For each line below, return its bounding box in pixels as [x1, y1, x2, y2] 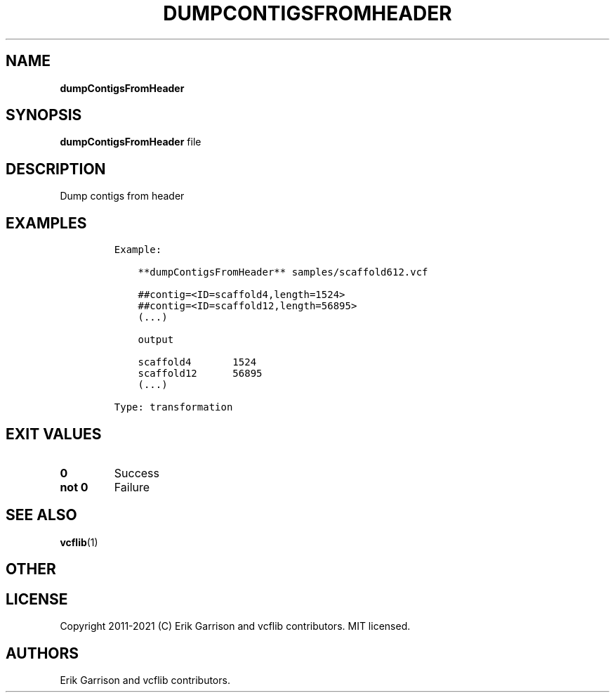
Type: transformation [114, 401, 233, 413]
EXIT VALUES [6, 425, 102, 443]
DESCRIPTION [6, 160, 106, 178]
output [138, 334, 174, 346]
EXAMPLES [6, 214, 87, 232]
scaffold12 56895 [138, 368, 263, 380]
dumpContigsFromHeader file [60, 136, 201, 148]
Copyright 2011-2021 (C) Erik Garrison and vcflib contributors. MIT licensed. [60, 620, 411, 633]
